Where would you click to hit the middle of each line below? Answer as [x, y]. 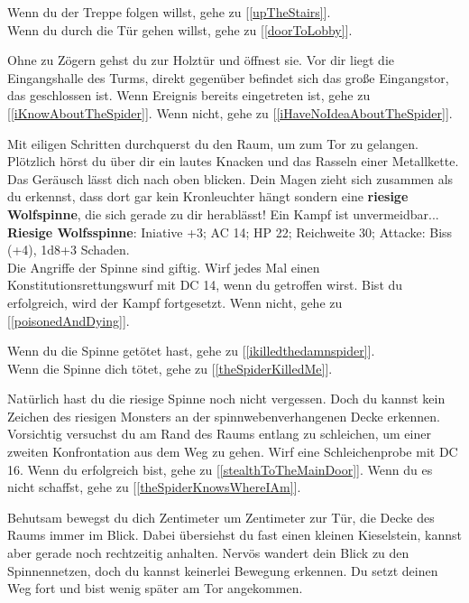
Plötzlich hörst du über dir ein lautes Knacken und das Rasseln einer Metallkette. [233, 161]
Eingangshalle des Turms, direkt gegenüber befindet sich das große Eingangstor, [228, 77]
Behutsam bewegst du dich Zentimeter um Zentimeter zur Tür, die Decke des [221, 517]
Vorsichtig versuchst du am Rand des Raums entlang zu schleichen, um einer [219, 434]
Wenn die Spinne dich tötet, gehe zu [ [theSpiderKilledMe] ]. [170, 368]
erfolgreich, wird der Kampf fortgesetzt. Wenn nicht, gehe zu [175, 302]
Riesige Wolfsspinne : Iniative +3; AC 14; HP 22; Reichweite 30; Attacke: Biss [230, 232]
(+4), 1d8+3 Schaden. [69, 250]
